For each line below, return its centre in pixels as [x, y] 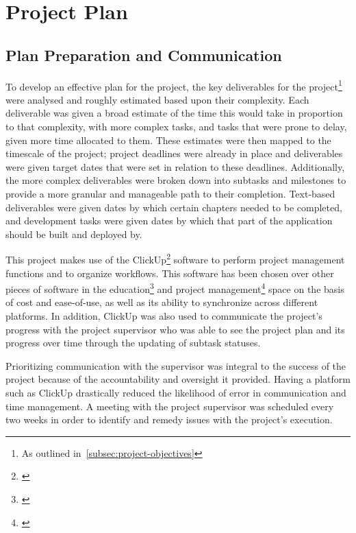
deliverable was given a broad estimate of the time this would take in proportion [174, 113]
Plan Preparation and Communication [144, 55]
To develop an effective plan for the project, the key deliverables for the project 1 [174, 85]
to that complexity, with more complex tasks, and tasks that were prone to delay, [176, 127]
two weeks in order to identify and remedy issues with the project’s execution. [169, 419]
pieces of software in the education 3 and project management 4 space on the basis [175, 288]
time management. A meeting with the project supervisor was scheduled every [170, 406]
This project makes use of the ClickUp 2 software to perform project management [175, 259]
